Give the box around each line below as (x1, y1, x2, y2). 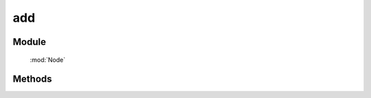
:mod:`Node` (30, 55, 66, 64)
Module (12, 36, 46, 48)
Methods (12, 73, 52, 85)
